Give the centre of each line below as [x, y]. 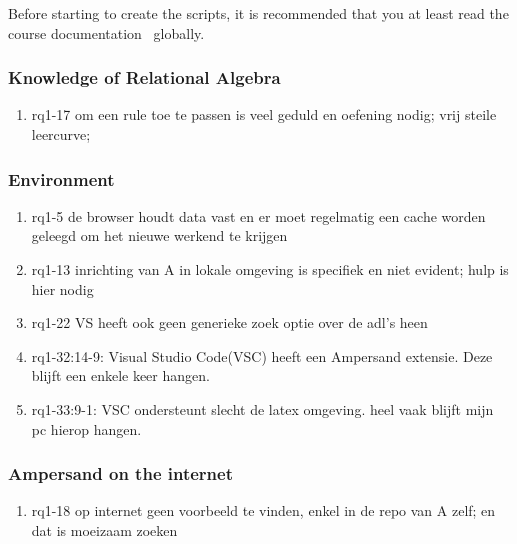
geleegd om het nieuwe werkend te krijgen [159, 235]
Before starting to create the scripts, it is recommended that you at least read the [258, 13]
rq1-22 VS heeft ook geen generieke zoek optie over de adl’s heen [229, 322]
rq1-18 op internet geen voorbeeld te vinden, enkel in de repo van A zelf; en [263, 510]
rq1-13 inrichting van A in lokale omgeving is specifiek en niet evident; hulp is [270, 269]
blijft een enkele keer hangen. [120, 375]
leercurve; [61, 134]
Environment [61, 178]
